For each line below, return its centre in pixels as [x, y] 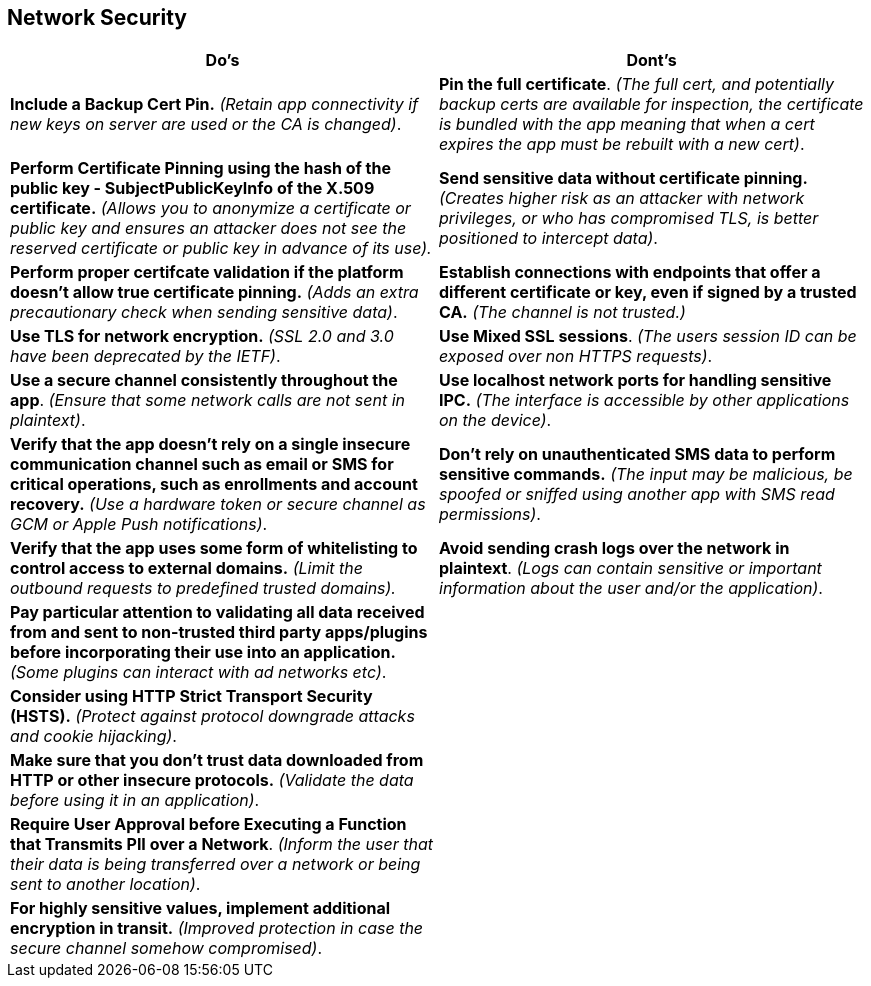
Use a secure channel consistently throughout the [204, 380]
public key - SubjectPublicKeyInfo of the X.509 [192, 188]
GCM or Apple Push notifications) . [139, 524]
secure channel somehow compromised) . [166, 948]
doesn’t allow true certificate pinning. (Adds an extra [214, 292]
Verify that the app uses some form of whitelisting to [214, 548]
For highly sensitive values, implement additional [200, 908]
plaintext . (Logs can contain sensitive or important [630, 568]
